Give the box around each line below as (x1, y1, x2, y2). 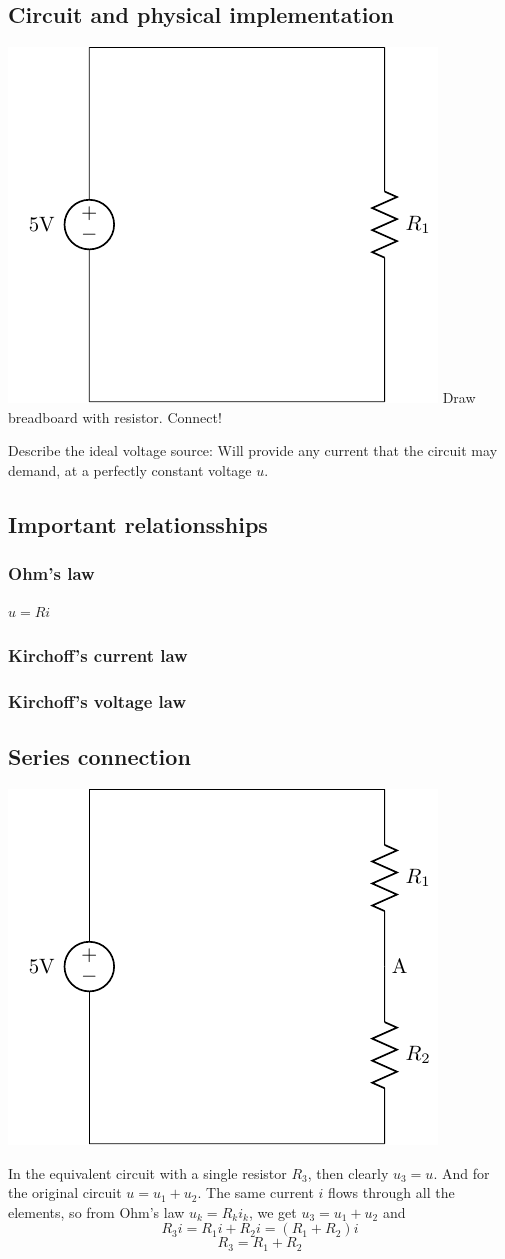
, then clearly (307, 1162, 389, 1183)
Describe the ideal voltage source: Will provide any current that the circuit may (8, 440, 498, 461)
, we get (248, 1201, 297, 1222)
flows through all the (328, 1182, 455, 1203)
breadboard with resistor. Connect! (8, 406, 222, 427)
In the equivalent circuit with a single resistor (8, 1162, 287, 1183)
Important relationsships (8, 508, 268, 539)
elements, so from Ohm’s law (8, 1201, 185, 1222)
